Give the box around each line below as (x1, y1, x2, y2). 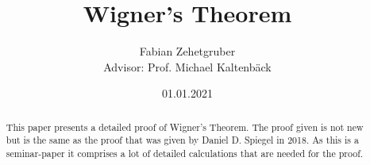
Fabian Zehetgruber (139, 43, 236, 59)
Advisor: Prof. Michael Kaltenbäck (103, 58, 272, 75)
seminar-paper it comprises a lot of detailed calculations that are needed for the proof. (6, 147, 364, 160)
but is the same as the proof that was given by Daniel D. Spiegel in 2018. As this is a (6, 133, 359, 147)
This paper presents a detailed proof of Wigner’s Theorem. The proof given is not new (6, 120, 364, 133)
